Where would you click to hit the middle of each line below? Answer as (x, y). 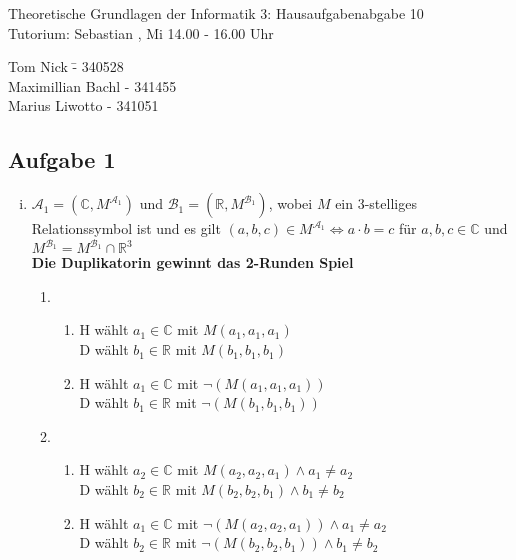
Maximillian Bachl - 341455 (92, 85)
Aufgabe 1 (62, 159)
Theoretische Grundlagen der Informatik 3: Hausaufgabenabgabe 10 (216, 13)
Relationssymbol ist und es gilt (126, 228)
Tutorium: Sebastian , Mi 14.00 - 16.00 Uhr (141, 32)
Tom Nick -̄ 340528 (66, 66)
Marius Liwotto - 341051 (83, 105)
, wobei (290, 203)
